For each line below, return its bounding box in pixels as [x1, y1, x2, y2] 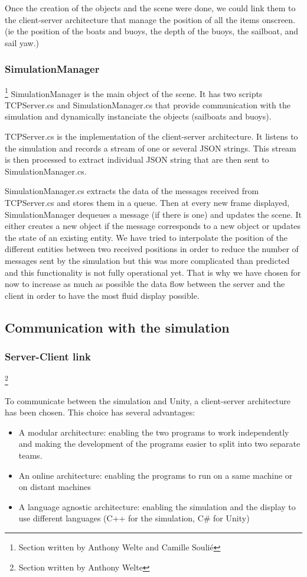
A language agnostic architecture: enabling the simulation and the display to [18, 500, 296, 512]
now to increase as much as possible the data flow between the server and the [5, 278, 285, 290]
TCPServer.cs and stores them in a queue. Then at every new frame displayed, [5, 196, 290, 208]
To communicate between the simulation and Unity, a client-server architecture [5, 394, 291, 407]
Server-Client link [5, 349, 91, 364]
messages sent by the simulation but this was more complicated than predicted [5, 254, 290, 266]
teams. [18, 449, 43, 461]
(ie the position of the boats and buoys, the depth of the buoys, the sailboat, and [5, 25, 299, 37]
